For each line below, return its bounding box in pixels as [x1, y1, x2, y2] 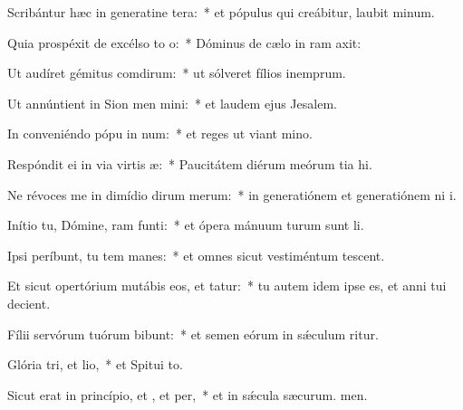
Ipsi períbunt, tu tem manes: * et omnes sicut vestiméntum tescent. [7, 245, 385, 264]
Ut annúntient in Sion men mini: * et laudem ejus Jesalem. [7, 93, 337, 112]
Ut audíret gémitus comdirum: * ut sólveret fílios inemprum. [7, 63, 346, 82]
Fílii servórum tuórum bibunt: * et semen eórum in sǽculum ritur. [7, 324, 379, 343]
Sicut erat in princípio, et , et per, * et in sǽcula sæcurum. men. [7, 385, 368, 404]
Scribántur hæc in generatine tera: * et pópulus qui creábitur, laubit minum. [7, 3, 435, 21]
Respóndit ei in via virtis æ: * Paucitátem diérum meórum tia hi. [7, 154, 372, 173]
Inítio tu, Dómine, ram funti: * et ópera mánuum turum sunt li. [7, 215, 364, 234]
